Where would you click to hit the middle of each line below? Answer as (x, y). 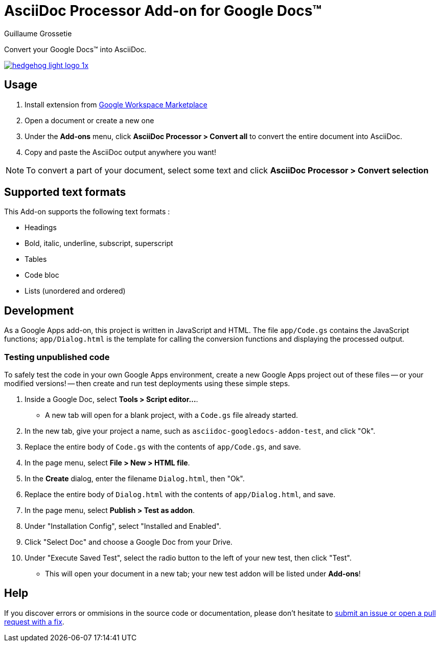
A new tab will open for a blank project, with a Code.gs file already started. (172, 415)
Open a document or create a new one (89, 120)
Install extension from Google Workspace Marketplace (116, 104)
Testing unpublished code (57, 357)
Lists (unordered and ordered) (75, 291)
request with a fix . (34, 621)
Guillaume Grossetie (38, 33)
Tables (36, 259)
